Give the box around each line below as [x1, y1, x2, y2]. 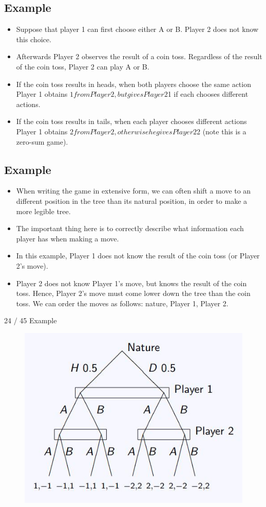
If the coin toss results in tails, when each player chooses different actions [16, 116, 247, 127]
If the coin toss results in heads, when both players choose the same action [16, 78, 251, 89]
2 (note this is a [196, 126, 246, 136]
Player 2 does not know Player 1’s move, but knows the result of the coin [16, 277, 247, 288]
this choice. [16, 33, 51, 44]
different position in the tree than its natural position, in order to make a [16, 195, 248, 206]
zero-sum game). [16, 136, 68, 147]
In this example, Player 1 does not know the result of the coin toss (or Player [16, 250, 260, 261]
